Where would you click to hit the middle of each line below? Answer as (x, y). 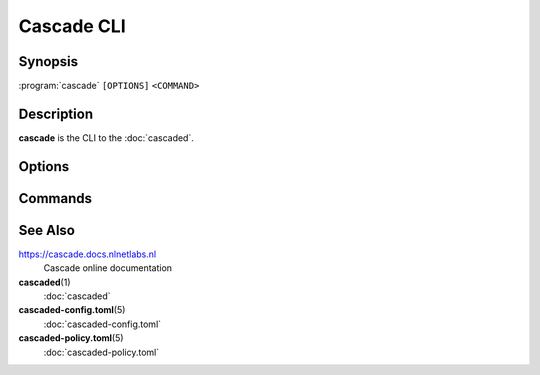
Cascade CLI (72, 26)
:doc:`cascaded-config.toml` (102, 324)
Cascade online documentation (108, 268)
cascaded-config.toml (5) (72, 310)
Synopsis (48, 61)
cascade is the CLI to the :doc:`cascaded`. (106, 137)
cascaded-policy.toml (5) (71, 338)
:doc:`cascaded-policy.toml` (101, 352)
